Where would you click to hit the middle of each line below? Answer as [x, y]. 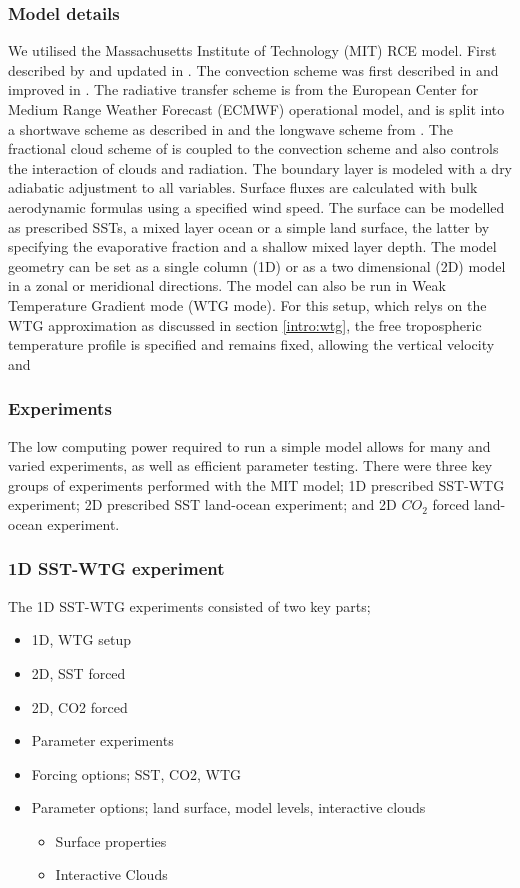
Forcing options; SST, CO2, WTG [136, 773]
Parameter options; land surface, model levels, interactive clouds [228, 807]
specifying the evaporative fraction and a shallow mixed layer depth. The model [252, 246]
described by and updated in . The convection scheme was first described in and [253, 69]
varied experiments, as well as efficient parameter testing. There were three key [250, 465]
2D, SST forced [78, 672]
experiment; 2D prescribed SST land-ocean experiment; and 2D [202, 504]
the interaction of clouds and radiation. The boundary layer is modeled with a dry [260, 167]
